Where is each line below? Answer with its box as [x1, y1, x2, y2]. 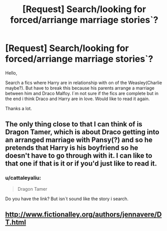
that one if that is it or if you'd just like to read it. [5, 160, 157, 168]
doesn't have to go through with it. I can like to [5, 151, 152, 160]
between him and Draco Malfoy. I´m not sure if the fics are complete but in [5, 90, 159, 96]
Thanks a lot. [5, 105, 32, 111]
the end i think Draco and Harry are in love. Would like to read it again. [5, 96, 150, 102]
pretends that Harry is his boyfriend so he [5, 143, 138, 152]
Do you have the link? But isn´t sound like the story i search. [5, 195, 129, 202]
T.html [5, 218, 26, 227]
